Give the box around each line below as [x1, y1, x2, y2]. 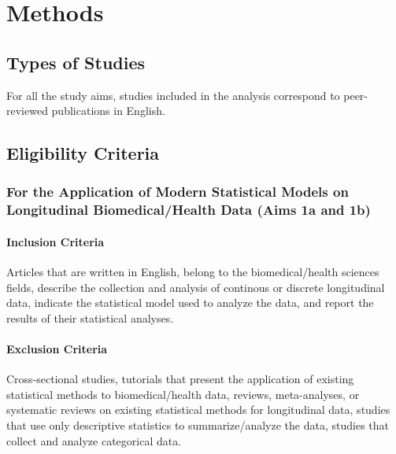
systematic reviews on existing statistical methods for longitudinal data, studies [6, 401, 390, 418]
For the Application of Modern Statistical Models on [6, 182, 349, 201]
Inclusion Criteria [6, 233, 105, 249]
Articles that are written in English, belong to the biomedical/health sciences [6, 264, 379, 280]
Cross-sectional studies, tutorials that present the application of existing [6, 371, 354, 387]
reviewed [6, 102, 48, 119]
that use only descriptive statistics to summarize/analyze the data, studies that [6, 417, 389, 434]
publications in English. [51, 102, 165, 119]
